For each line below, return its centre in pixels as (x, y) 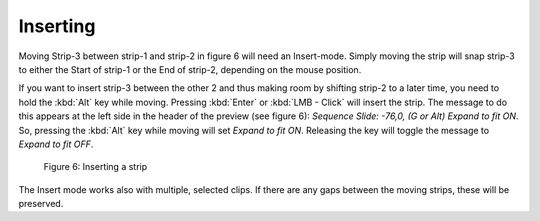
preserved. (41, 204)
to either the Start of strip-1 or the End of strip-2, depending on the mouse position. (190, 69)
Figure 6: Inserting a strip (95, 167)
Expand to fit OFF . (56, 144)
